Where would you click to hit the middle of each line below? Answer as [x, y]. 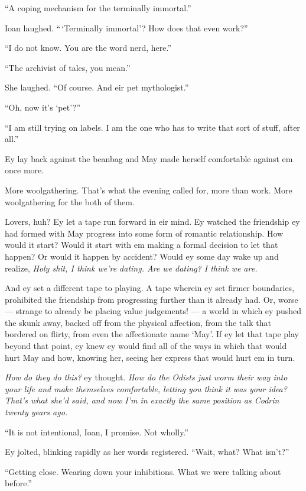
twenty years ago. [36, 412]
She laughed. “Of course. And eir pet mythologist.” [97, 87]
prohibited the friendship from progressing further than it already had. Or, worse [152, 299]
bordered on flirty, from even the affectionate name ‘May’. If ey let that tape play [152, 334]
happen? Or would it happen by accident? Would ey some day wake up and [142, 256]
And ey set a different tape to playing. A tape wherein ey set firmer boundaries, [150, 288]
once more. [25, 170]
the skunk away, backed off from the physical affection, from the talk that [138, 322]
